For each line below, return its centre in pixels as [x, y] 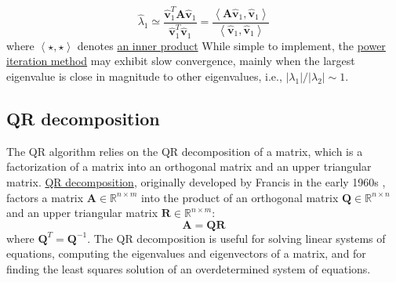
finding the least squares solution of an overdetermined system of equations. [189, 268]
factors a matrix [45, 197]
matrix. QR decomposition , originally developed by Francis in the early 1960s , [196, 181]
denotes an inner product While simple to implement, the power [231, 45]
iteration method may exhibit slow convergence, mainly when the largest [181, 61]
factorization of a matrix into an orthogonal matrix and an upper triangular [189, 166]
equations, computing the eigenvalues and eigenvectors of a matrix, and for [186, 253]
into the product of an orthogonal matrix [240, 197]
